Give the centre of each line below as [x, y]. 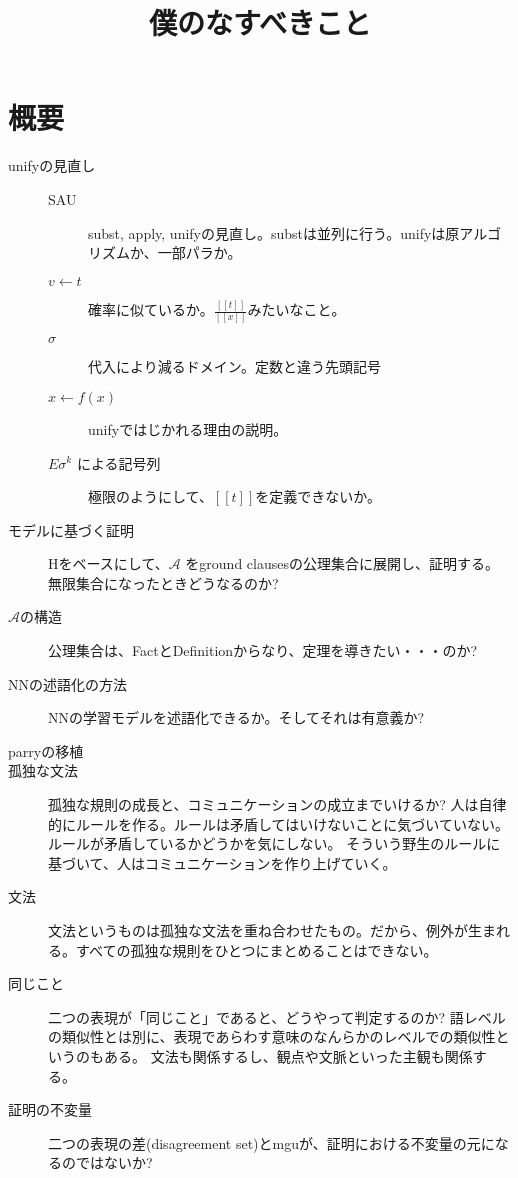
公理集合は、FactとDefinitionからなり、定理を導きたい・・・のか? [263, 650]
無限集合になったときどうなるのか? [163, 582]
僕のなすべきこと [260, 22]
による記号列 [118, 462]
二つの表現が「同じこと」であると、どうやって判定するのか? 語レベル [277, 1016]
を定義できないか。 [318, 496]
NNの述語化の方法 [67, 683]
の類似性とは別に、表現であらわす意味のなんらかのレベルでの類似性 [272, 1036]
